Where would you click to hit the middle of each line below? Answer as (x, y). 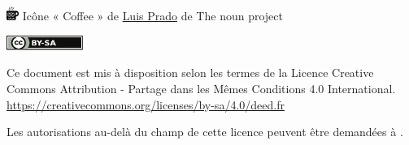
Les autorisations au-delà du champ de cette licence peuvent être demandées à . (205, 132)
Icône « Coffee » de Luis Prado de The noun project (152, 16)
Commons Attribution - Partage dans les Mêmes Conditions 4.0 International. (201, 89)
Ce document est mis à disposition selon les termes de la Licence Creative (190, 72)
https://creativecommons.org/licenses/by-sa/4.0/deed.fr (146, 104)
